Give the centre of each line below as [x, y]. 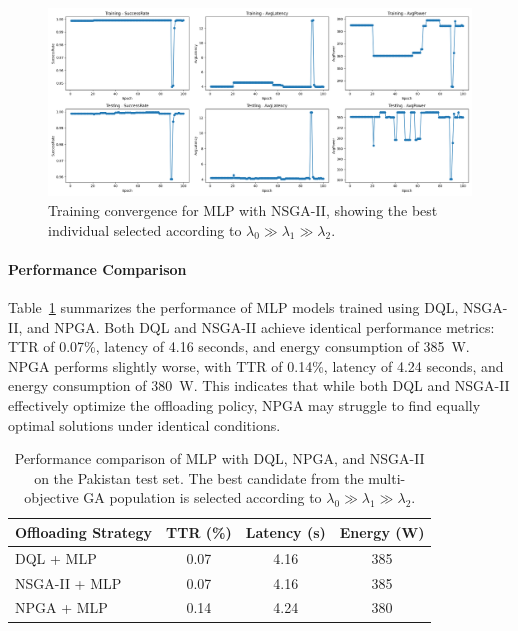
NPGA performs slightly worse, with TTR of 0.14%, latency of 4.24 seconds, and [256, 365]
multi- [387, 477]
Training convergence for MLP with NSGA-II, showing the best [243, 209]
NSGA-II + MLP [68, 582]
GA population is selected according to [202, 497]
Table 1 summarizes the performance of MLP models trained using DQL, [233, 306]
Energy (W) [382, 531]
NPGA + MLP [61, 607]
